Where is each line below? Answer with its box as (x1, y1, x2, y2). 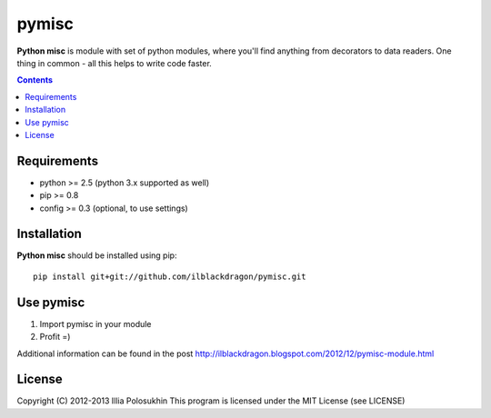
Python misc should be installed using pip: (16, 250, 177, 261)
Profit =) (39, 332, 71, 343)
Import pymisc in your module (39, 318, 152, 329)
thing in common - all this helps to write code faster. (16, 57, 213, 68)
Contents (16, 75, 54, 85)
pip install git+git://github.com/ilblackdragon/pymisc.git (33, 271, 306, 282)
